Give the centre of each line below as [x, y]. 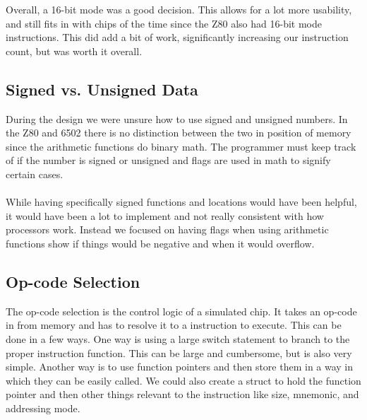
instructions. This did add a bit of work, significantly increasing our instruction [177, 37]
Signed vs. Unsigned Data [102, 89]
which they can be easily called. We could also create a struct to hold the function [183, 380]
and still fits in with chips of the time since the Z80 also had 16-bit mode [164, 23]
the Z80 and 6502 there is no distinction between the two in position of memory [179, 133]
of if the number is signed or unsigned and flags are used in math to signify [168, 160]
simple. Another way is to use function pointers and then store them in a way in [180, 367]
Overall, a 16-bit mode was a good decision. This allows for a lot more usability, [179, 9]
